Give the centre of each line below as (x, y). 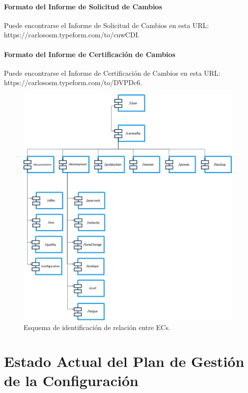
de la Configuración (71, 380)
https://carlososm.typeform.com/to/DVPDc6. (73, 82)
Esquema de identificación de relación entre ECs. (97, 327)
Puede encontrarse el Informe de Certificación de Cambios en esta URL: (112, 73)
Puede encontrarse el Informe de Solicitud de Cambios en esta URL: (107, 25)
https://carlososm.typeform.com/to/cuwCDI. (72, 35)
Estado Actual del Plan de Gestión (124, 361)
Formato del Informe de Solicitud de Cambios (83, 6)
